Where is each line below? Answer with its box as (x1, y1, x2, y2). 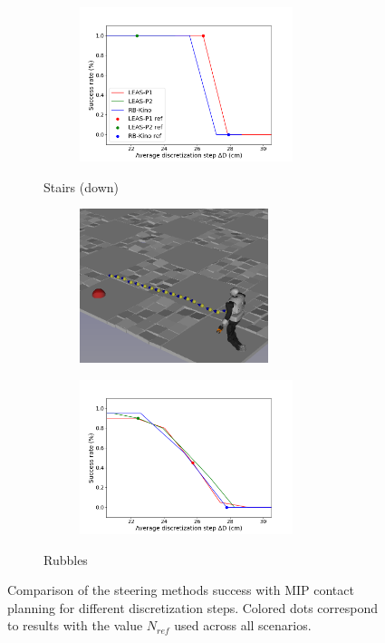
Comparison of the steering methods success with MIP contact (7, 580, 354, 599)
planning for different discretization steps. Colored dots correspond (7, 598, 378, 617)
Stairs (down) (43, 177, 119, 196)
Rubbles (43, 550, 88, 569)
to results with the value (7, 616, 143, 635)
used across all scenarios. (174, 616, 312, 635)
